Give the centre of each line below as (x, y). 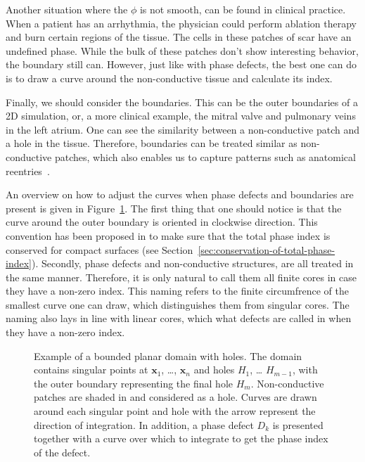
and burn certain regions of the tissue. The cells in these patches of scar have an (179, 37)
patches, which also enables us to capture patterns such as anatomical (205, 156)
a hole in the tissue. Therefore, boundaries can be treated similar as (152, 143)
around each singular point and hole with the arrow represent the (175, 411)
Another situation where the (67, 9)
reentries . (28, 171)
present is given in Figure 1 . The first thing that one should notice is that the (174, 208)
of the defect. (62, 452)
